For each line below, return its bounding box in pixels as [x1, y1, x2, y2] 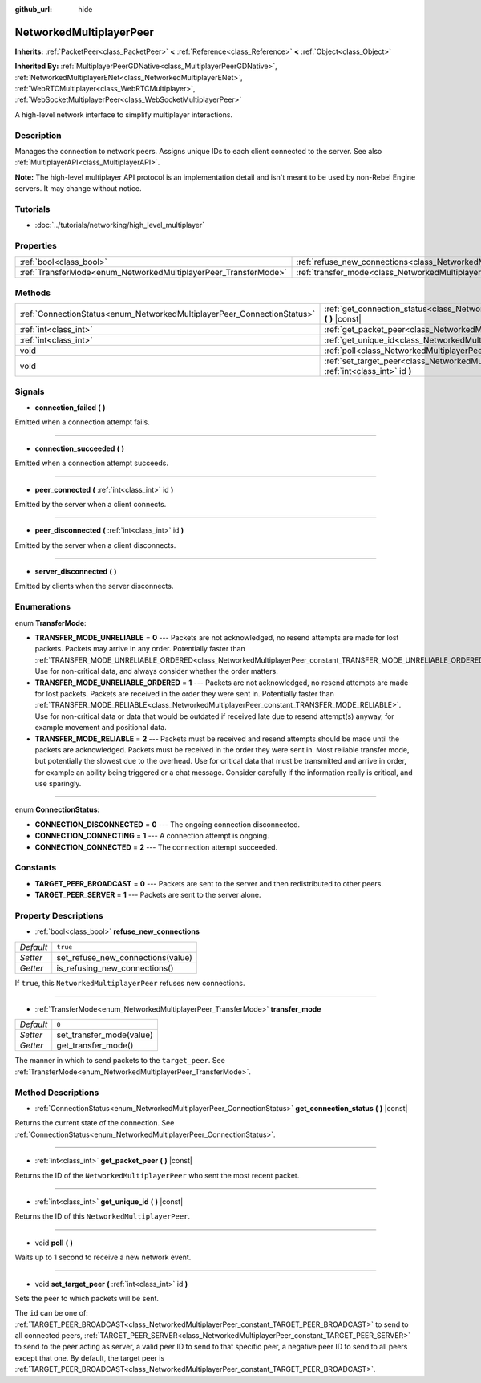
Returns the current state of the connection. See [14, 1118, 175, 1128]
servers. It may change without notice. [14, 184, 142, 193]
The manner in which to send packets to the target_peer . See [14, 1056, 226, 1065]
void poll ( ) [34, 1238, 74, 1247]
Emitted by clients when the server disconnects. [14, 582, 174, 591]
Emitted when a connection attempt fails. [14, 417, 150, 427]
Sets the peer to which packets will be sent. [14, 1293, 160, 1303]
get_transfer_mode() [56, 1040, 134, 1051]
